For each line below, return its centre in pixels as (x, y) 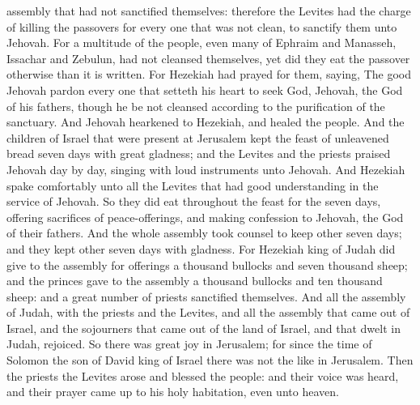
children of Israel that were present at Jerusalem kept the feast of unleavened (198, 137)
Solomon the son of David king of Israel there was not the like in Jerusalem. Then (210, 360)
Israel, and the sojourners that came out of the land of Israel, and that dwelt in (204, 328)
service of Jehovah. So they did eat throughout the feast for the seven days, (194, 201)
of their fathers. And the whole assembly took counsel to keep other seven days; (204, 233)
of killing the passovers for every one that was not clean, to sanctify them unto (202, 26)
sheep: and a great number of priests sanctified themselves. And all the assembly (206, 296)
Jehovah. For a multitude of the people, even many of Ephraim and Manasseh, (202, 43)
